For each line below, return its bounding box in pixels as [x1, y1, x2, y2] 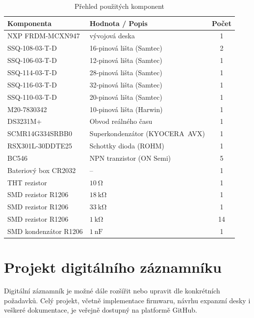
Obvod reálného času [89, 116, 152, 126]
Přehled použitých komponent [74, 1, 164, 11]
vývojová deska [89, 30, 135, 41]
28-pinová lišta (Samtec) [89, 67, 162, 77]
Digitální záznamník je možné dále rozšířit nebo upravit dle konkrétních [4, 286, 220, 296]
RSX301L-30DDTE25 [7, 141, 73, 151]
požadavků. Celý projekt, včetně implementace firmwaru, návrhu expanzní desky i [4, 295, 251, 305]
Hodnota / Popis [89, 18, 148, 28]
